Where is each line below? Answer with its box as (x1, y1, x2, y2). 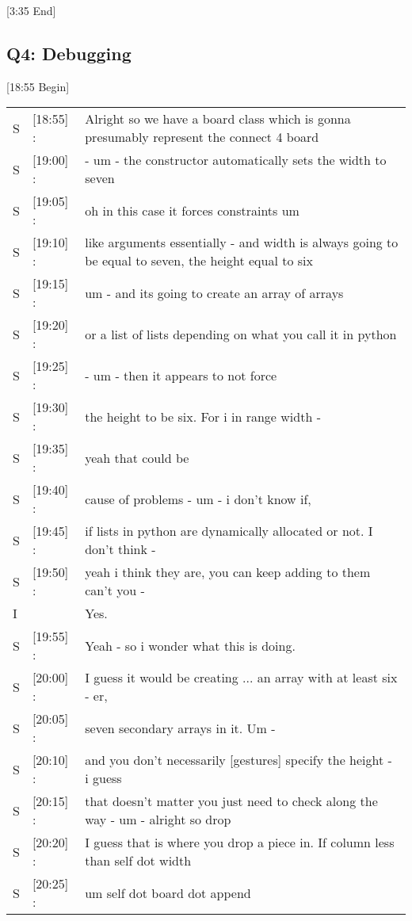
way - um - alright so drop (85, 810, 231, 829)
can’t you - (85, 581, 145, 600)
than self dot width (85, 851, 192, 870)
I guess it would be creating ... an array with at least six (85, 668, 398, 687)
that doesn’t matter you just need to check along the (85, 792, 378, 811)
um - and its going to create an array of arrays (85, 283, 344, 302)
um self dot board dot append (85, 883, 251, 902)
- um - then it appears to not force (85, 365, 277, 384)
